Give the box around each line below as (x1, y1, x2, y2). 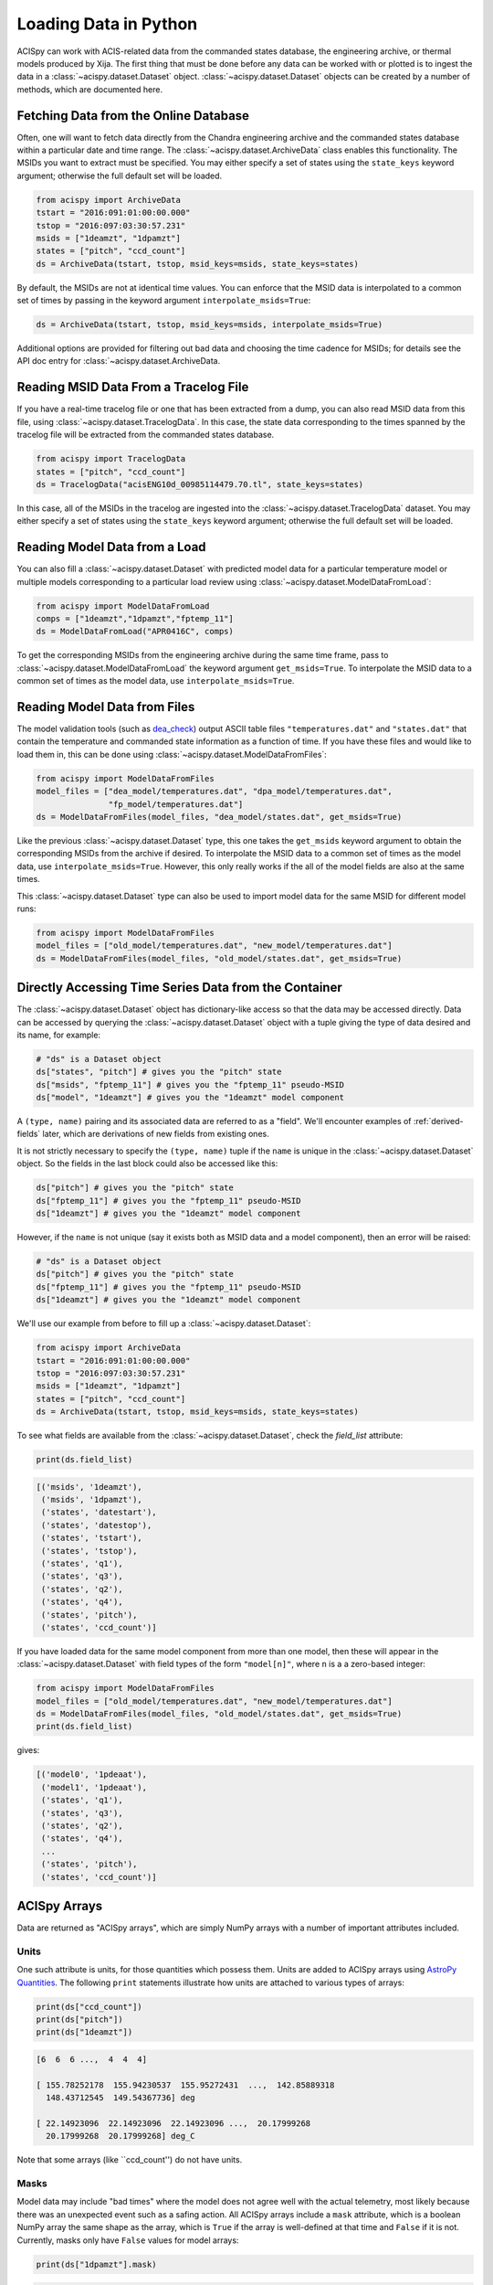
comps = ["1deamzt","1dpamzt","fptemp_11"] (36, 613, 235, 623)
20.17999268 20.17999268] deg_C (46, 2131, 195, 2142)
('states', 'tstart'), (41, 1533, 143, 1544)
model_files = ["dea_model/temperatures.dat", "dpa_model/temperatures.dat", (36, 786, 393, 797)
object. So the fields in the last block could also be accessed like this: (16, 1158, 278, 1169)
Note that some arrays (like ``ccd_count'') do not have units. (16, 2154, 243, 2165)
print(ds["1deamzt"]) (36, 2027, 133, 2037)
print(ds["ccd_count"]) (36, 2002, 143, 2012)
